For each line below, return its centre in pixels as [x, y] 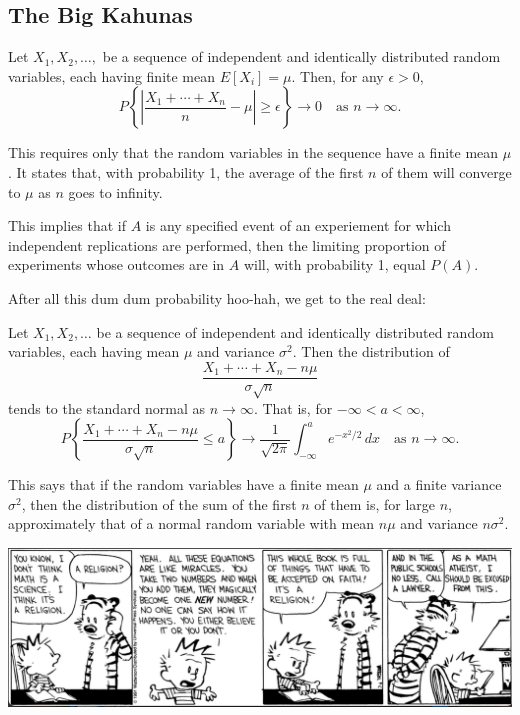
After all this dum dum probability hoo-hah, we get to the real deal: [217, 297]
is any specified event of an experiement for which [298, 225]
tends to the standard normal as [107, 407]
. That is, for [293, 407]
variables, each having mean [94, 351]
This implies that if [67, 225]
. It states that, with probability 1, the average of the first [186, 171]
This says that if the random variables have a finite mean [183, 484]
